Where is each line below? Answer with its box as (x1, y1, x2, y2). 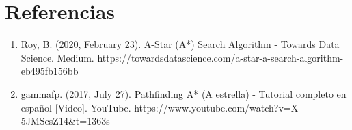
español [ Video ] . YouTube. (21, 100, 131, 114)
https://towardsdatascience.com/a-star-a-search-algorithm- (97, 50, 344, 64)
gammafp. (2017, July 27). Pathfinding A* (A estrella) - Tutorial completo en (21, 86, 347, 101)
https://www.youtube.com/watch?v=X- (134, 100, 301, 114)
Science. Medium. (21, 50, 94, 64)
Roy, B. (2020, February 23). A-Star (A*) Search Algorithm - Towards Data (21, 37, 340, 51)
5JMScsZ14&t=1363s (21, 114, 110, 128)
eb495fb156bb (21, 64, 79, 78)
